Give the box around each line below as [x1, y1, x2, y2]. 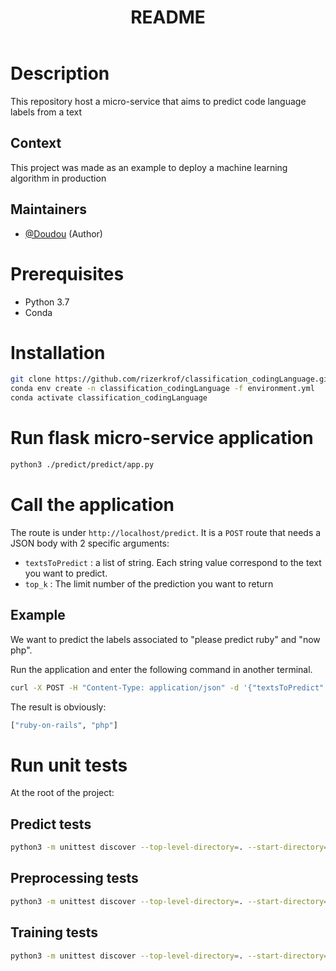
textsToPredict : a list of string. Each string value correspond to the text [24, 556, 322, 568]
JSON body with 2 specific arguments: [10, 537, 170, 549]
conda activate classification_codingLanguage [10, 393, 208, 403]
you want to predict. [24, 567, 108, 579]
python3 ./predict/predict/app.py [10, 460, 155, 470]
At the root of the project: [10, 787, 115, 799]
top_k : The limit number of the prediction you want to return [24, 577, 274, 590]
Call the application [10, 494, 175, 516]
